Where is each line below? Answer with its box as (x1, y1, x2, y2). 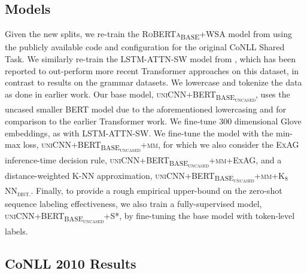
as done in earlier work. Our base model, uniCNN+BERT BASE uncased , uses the (5, 87, 290, 103)
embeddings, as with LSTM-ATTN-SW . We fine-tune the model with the (5, 126, 273, 139)
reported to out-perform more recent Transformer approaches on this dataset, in (5, 64, 299, 77)
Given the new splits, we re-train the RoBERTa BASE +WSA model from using (5, 28, 293, 41)
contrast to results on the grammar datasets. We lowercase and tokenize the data (5, 76, 302, 89)
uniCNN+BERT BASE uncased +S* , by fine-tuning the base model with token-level (5, 209, 295, 226)
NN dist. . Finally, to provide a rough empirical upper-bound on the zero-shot (5, 184, 282, 199)
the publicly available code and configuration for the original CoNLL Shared (5, 41, 285, 53)
